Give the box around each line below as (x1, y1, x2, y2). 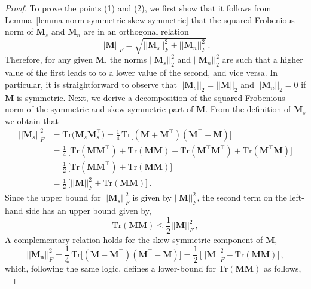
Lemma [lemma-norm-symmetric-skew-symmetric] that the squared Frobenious (5, 13, 295, 26)
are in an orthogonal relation (83, 25, 189, 38)
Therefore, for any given (5, 53, 93, 66)
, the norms (105, 53, 147, 66)
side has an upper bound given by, (26, 204, 151, 217)
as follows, (263, 262, 301, 275)
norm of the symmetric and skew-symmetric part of (5, 103, 194, 115)
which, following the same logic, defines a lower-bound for (5, 262, 216, 275)
